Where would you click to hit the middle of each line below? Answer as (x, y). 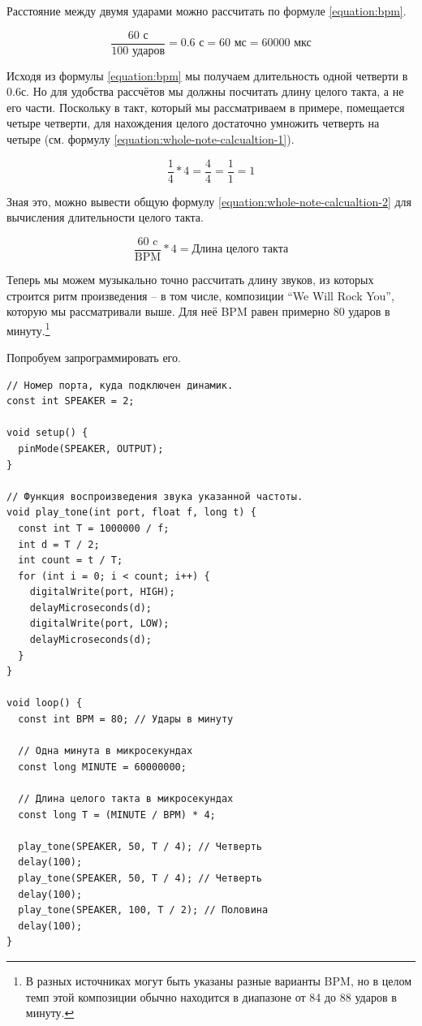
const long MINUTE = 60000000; (102, 767)
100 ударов (138, 51)
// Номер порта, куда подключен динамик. (120, 385)
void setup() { (47, 433)
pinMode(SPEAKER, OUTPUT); (91, 448)
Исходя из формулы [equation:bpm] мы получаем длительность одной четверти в (207, 75)
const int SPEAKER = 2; (71, 401)
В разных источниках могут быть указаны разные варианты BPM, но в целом (219, 980)
